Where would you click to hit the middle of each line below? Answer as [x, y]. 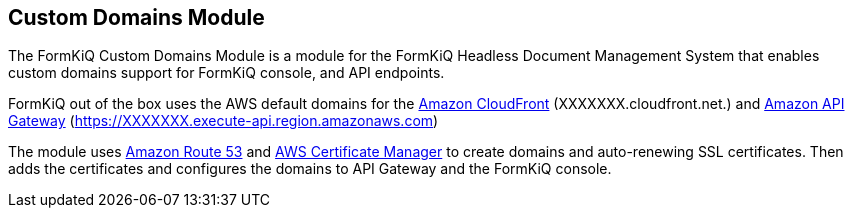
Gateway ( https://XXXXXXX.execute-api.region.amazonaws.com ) [223, 121]
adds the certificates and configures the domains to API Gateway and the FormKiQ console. [310, 169]
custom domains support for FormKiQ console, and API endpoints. [226, 73]
